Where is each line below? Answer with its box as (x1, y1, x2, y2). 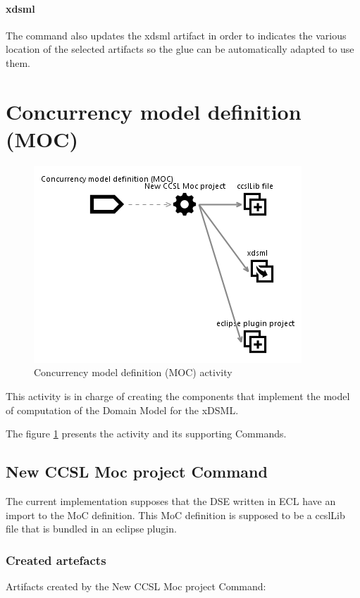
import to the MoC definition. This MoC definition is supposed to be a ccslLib (6, 507, 345, 522)
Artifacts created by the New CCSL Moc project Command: (6, 579, 266, 594)
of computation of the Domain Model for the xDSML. (6, 402, 239, 417)
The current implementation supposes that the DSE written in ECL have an (6, 494, 336, 509)
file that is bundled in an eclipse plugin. (6, 521, 177, 536)
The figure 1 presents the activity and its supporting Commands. (6, 426, 287, 441)
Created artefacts (6, 551, 106, 568)
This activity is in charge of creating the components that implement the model (6, 389, 350, 404)
